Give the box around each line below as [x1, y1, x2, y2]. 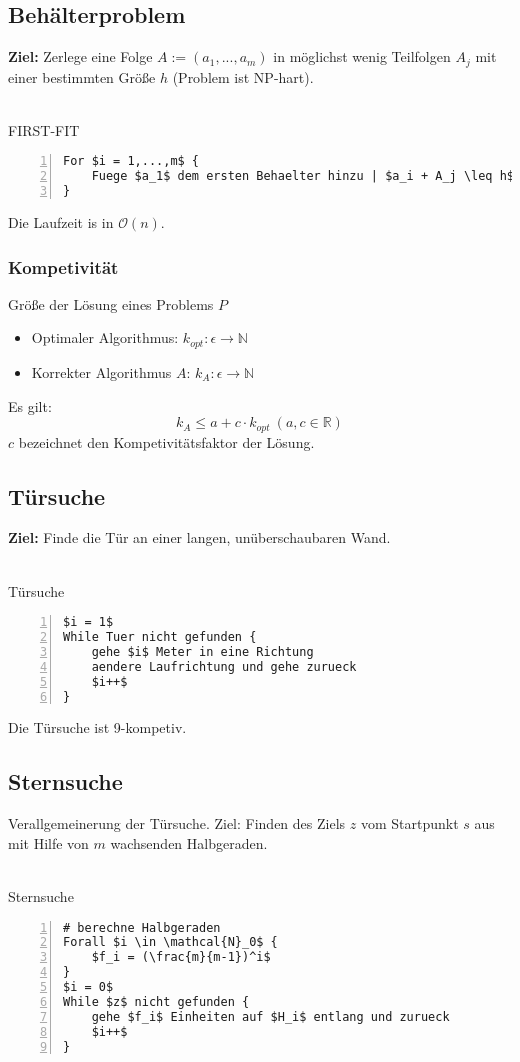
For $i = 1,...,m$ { [63, 154, 200, 169]
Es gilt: [8, 395, 52, 416]
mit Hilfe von [8, 832, 89, 853]
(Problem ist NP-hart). [172, 66, 314, 87]
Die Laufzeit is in [8, 212, 114, 233]
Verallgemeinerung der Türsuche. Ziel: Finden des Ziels [8, 813, 346, 834]
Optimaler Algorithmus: [31, 327, 179, 348]
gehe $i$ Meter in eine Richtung [91, 644, 314, 659]
